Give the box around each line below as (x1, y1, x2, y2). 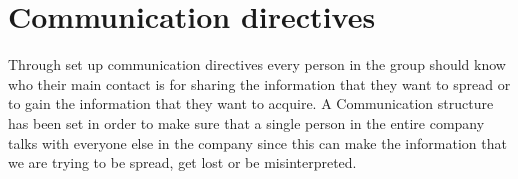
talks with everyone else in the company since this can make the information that (8, 132, 507, 153)
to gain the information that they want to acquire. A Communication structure (8, 93, 494, 114)
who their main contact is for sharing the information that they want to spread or (8, 73, 511, 94)
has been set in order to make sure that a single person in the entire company (8, 112, 485, 133)
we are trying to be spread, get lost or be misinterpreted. (8, 152, 357, 173)
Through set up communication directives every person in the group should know (8, 54, 506, 75)
